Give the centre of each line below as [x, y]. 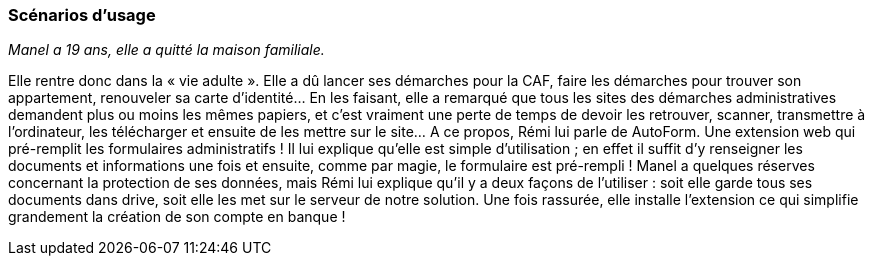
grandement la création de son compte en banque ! [177, 217]
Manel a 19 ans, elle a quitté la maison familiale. [166, 50]
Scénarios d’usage [82, 15]
